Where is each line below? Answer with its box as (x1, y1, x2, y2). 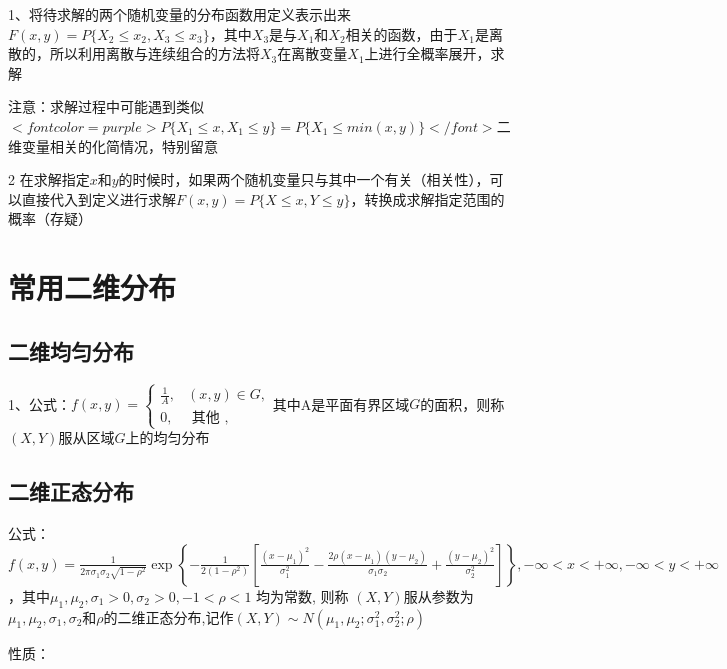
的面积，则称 (420, 393, 505, 414)
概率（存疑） (8, 208, 92, 229)
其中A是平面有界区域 (272, 393, 410, 414)
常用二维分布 (8, 267, 177, 308)
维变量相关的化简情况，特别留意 (8, 135, 218, 156)
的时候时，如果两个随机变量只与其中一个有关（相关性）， (118, 169, 490, 190)
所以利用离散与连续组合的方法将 (49, 43, 260, 64)
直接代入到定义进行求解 (21, 188, 176, 209)
